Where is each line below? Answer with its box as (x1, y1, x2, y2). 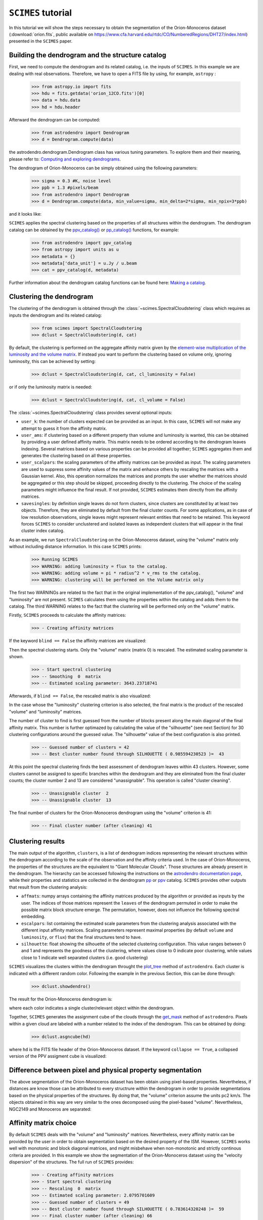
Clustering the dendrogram (9, 293, 94, 301)
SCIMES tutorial (9, 7, 72, 18)
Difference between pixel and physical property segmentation (9, 1066, 202, 1074)
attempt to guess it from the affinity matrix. (21, 425, 107, 431)
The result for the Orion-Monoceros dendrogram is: (9, 996, 113, 1002)
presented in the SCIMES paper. (9, 38, 73, 44)
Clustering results (9, 837, 65, 845)
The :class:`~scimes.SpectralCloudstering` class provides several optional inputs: (9, 409, 172, 415)
